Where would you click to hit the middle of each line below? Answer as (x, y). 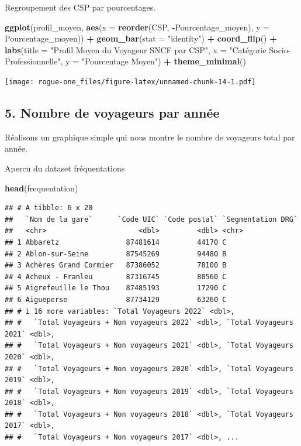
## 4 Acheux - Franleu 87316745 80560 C (116, 277)
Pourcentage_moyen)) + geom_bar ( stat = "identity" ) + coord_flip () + (141, 38)
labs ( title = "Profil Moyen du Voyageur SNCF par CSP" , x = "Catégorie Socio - (148, 49)
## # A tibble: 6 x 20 (49, 208)
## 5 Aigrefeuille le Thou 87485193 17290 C (116, 288)
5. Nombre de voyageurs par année (112, 113)
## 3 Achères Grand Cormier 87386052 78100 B (116, 265)
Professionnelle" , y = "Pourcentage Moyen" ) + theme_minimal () (125, 61)
